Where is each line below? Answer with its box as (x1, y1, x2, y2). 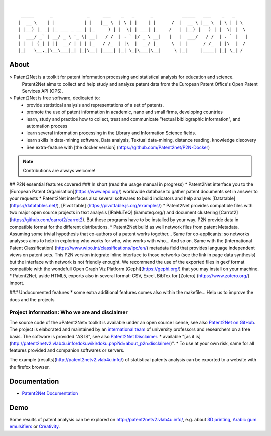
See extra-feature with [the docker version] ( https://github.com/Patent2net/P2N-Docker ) (26, 144, 210, 151)
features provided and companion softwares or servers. (9, 347, 125, 353)
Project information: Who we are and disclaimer (9, 309, 128, 316)
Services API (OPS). (22, 88, 63, 94)
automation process (26, 123, 68, 129)
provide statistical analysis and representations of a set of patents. (26, 102, 164, 108)
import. (9, 280, 25, 286)
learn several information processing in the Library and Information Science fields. (26, 130, 196, 136)
